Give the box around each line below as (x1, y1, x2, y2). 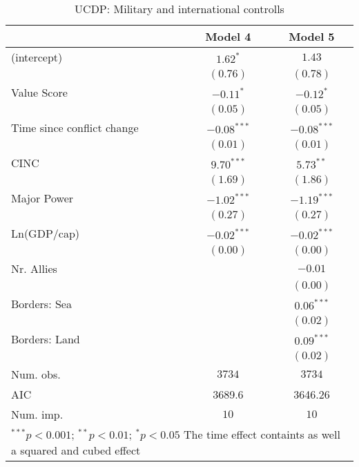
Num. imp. (11, 406, 64, 422)
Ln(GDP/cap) (11, 225, 80, 241)
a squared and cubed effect (11, 442, 141, 458)
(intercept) (11, 49, 63, 65)
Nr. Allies (11, 260, 57, 276)
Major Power (11, 190, 74, 206)
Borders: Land (11, 331, 80, 347)
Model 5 (289, 28, 335, 44)
